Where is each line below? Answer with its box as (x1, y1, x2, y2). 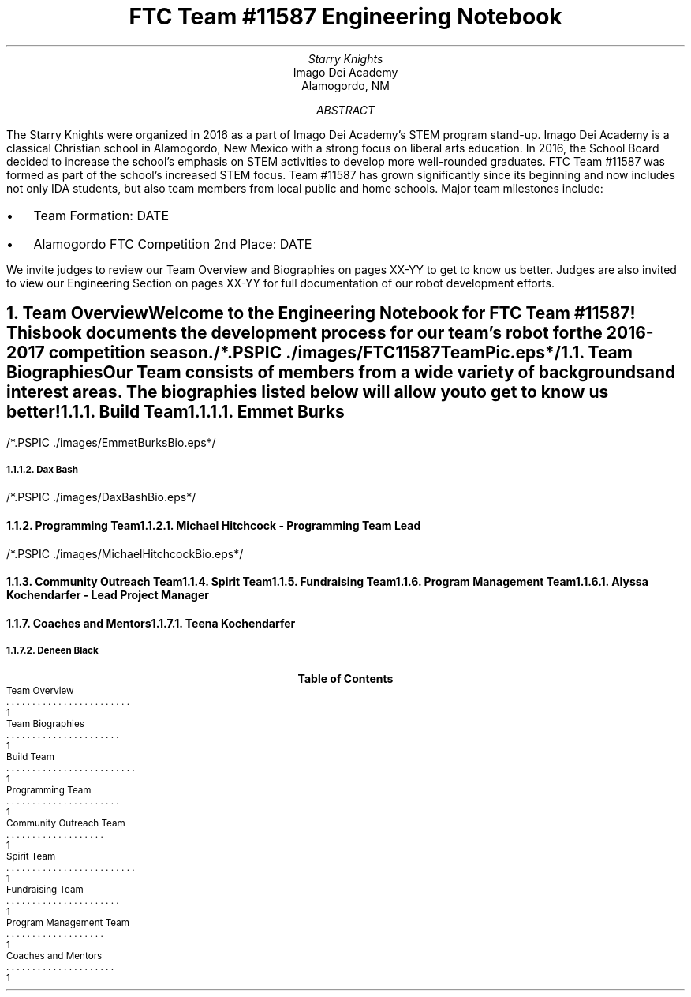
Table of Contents (297, 671, 394, 685)
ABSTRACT (316, 103, 375, 117)
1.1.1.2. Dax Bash (6, 463, 78, 475)
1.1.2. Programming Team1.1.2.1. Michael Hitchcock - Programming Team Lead (6, 518, 421, 532)
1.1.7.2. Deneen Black (6, 645, 99, 657)
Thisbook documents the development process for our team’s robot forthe (6, 323, 603, 343)
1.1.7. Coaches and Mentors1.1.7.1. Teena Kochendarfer (6, 616, 296, 630)
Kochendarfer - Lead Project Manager (6, 588, 209, 602)
